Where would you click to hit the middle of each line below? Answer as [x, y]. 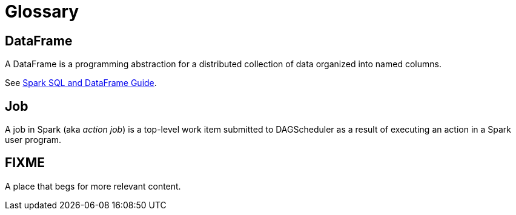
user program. [33, 140]
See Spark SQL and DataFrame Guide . [81, 83]
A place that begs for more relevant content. [93, 186]
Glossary [42, 12]
